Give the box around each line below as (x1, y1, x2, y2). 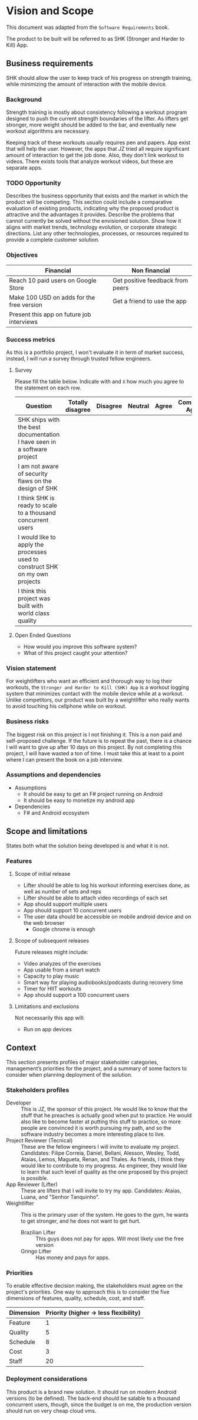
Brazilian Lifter (21, 1229, 56, 1236)
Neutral (127, 402, 149, 410)
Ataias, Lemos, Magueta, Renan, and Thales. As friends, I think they (21, 1156, 185, 1163)
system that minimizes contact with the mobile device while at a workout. (6, 690, 184, 697)
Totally (68, 398, 88, 406)
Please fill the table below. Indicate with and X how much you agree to (14, 378, 184, 385)
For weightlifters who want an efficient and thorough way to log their (6, 678, 173, 685)
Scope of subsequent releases (14, 937, 90, 944)
